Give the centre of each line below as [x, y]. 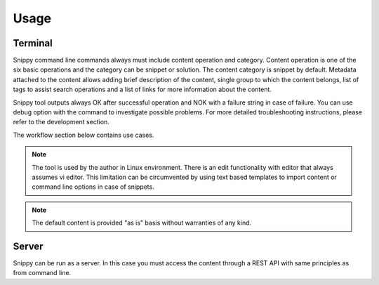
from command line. [42, 273]
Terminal [33, 43]
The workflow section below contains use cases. [84, 135]
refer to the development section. [61, 122]
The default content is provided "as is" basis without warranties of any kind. [142, 223]
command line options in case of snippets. [93, 187]
